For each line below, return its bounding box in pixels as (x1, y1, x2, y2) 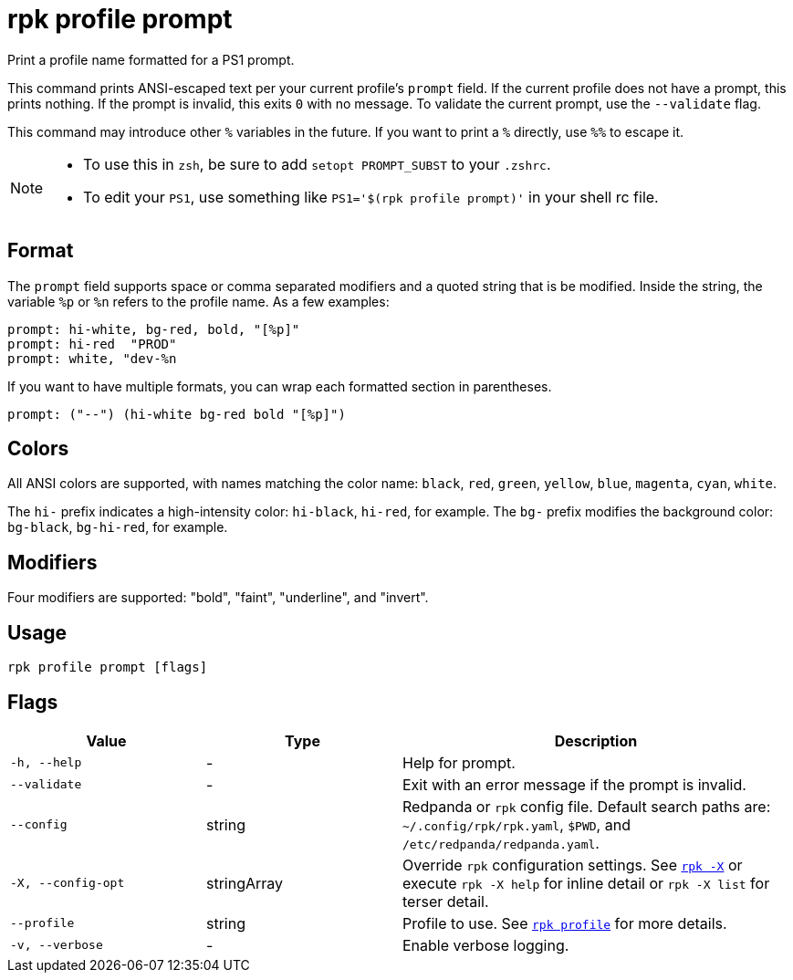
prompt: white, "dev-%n (7, 350, 177, 366)
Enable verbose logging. (402, 935, 569, 954)
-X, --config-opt (10, 876, 125, 891)
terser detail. (402, 891, 489, 911)
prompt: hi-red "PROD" (7, 336, 177, 351)
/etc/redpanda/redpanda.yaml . (402, 833, 600, 852)
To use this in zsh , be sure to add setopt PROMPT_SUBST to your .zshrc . (83, 154, 551, 173)
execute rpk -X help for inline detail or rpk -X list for (402, 873, 770, 892)
